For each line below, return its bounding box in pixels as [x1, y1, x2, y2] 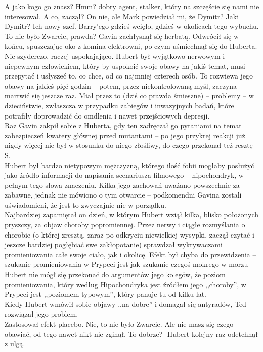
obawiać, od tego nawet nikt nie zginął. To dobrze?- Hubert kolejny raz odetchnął [5, 328, 258, 339]
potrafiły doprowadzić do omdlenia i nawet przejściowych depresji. [5, 110, 210, 121]
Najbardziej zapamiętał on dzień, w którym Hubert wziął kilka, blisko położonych [5, 209, 258, 220]
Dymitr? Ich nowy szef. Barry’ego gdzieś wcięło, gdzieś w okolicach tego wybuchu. [5, 21, 259, 31]
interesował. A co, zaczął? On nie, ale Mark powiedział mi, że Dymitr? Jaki [5, 11, 239, 21]
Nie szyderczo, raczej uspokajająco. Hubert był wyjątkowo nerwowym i [5, 50, 225, 61]
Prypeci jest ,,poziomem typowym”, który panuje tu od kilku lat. [5, 289, 206, 299]
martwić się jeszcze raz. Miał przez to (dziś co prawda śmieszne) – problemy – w [5, 90, 254, 101]
